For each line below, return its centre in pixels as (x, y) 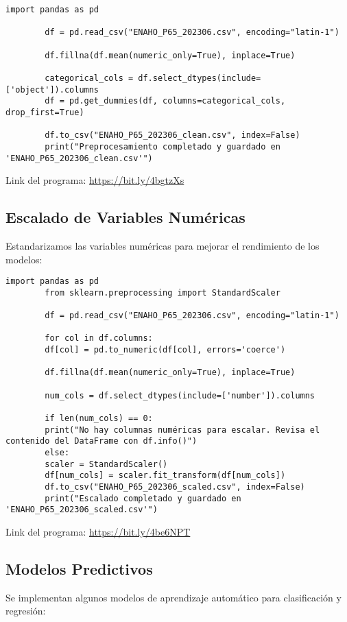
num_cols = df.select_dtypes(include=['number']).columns (180, 395)
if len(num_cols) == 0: (99, 419)
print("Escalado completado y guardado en (143, 498)
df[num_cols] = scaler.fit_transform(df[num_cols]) (165, 476)
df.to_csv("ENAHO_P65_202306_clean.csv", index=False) (172, 135)
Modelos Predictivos (79, 568)
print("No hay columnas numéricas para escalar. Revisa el (182, 430)
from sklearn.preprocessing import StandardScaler (163, 292)
